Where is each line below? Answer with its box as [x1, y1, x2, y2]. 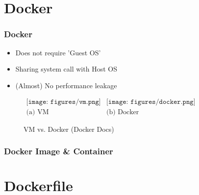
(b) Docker [106, 109, 139, 116]
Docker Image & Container [4, 145, 113, 157]
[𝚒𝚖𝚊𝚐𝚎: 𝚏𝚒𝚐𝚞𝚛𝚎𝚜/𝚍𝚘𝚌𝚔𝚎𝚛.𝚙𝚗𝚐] [106, 98, 196, 106]
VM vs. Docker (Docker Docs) [24, 124, 114, 134]
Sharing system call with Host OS [15, 64, 117, 74]
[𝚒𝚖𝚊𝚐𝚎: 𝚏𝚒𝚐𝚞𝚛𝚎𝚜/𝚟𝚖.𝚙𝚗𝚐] [26, 98, 101, 106]
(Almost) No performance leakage [15, 80, 117, 90]
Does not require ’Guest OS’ [15, 47, 101, 57]
